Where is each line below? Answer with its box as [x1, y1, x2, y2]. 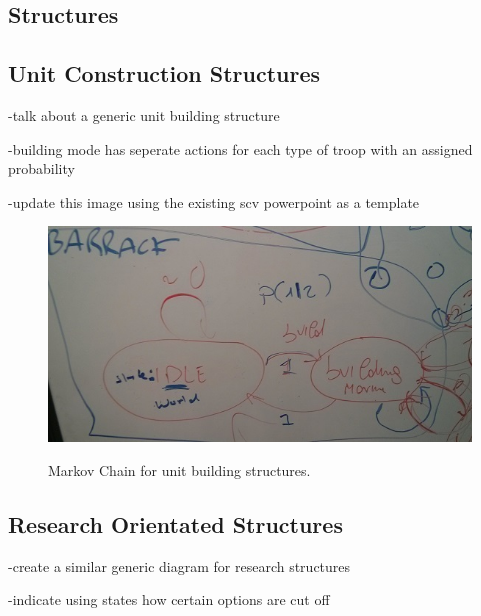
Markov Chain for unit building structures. [48, 459, 311, 480]
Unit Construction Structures [8, 58, 320, 89]
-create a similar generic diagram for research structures [8, 555, 351, 576]
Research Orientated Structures [8, 508, 343, 539]
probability [8, 158, 75, 179]
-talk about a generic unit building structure [8, 104, 280, 125]
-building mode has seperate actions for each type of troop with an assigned [8, 138, 473, 159]
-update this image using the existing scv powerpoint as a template [8, 191, 420, 212]
